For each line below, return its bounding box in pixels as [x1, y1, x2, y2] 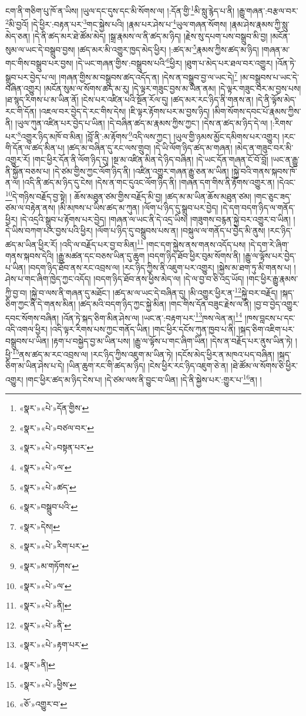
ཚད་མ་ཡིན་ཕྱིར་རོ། [5, 238, 58, 250]
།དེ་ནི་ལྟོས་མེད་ [255, 93, 297, 106]
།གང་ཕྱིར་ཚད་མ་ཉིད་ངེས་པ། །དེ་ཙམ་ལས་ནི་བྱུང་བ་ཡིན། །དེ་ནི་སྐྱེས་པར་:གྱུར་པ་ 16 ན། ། [26, 372, 262, 385]
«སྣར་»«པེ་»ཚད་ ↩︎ [19, 480, 76, 493]
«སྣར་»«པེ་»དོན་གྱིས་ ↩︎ [19, 402, 89, 414]
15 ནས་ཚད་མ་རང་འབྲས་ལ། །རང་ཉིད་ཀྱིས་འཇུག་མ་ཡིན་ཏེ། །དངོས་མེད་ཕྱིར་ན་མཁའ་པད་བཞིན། [12, 347, 275, 360]
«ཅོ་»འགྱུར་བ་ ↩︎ [19, 698, 68, 710]
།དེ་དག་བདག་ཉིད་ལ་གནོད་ [221, 201, 295, 214]
